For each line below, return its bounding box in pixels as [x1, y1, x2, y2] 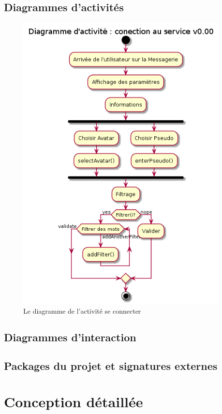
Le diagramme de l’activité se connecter [23, 306, 141, 316]
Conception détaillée [4, 391, 143, 411]
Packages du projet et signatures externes [4, 358, 218, 373]
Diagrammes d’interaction [4, 330, 136, 345]
